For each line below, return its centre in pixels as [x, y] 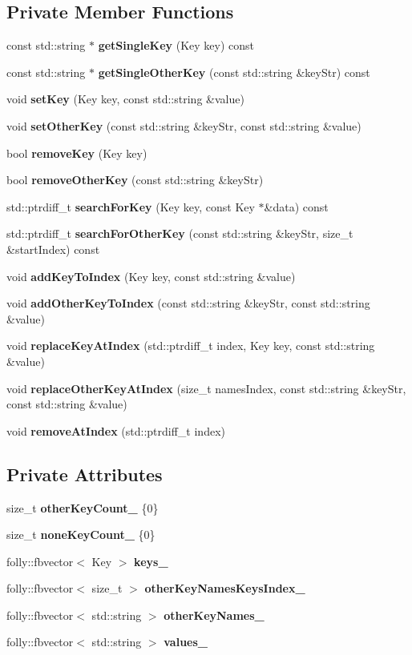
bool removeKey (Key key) [77, 153]
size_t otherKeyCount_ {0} [83, 507]
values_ [186, 642]
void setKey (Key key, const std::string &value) [125, 99]
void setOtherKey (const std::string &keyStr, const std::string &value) [184, 125]
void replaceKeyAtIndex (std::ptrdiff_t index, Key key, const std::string [191, 346]
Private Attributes [85, 474]
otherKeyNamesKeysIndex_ [225, 588]
